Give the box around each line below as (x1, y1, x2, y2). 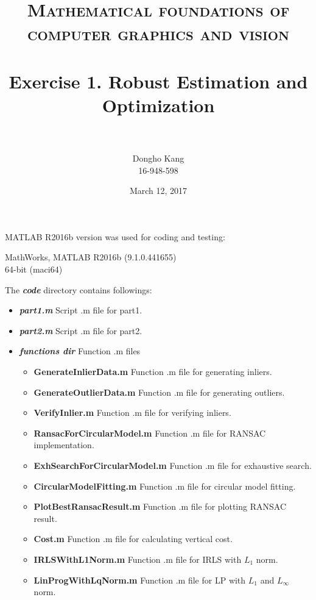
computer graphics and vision (27, 21, 290, 46)
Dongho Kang (132, 152, 184, 165)
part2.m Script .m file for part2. (19, 324, 142, 337)
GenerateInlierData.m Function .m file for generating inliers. (33, 365, 272, 377)
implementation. (33, 438, 94, 451)
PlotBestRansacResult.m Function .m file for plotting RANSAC (33, 500, 286, 513)
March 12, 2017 (129, 184, 188, 197)
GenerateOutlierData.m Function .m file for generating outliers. (33, 385, 285, 398)
